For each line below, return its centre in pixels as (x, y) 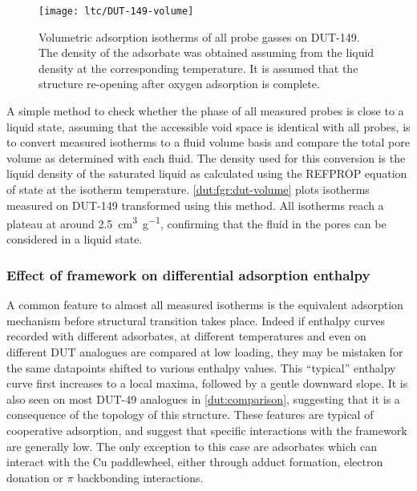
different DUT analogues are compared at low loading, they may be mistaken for (205, 352)
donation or (35, 477)
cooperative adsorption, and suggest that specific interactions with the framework (207, 430)
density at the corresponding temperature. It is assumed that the (198, 68)
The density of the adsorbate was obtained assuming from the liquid (206, 52)
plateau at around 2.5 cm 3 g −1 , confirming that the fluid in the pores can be (196, 222)
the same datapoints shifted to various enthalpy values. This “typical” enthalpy (201, 367)
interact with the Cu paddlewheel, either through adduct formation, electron (195, 462)
